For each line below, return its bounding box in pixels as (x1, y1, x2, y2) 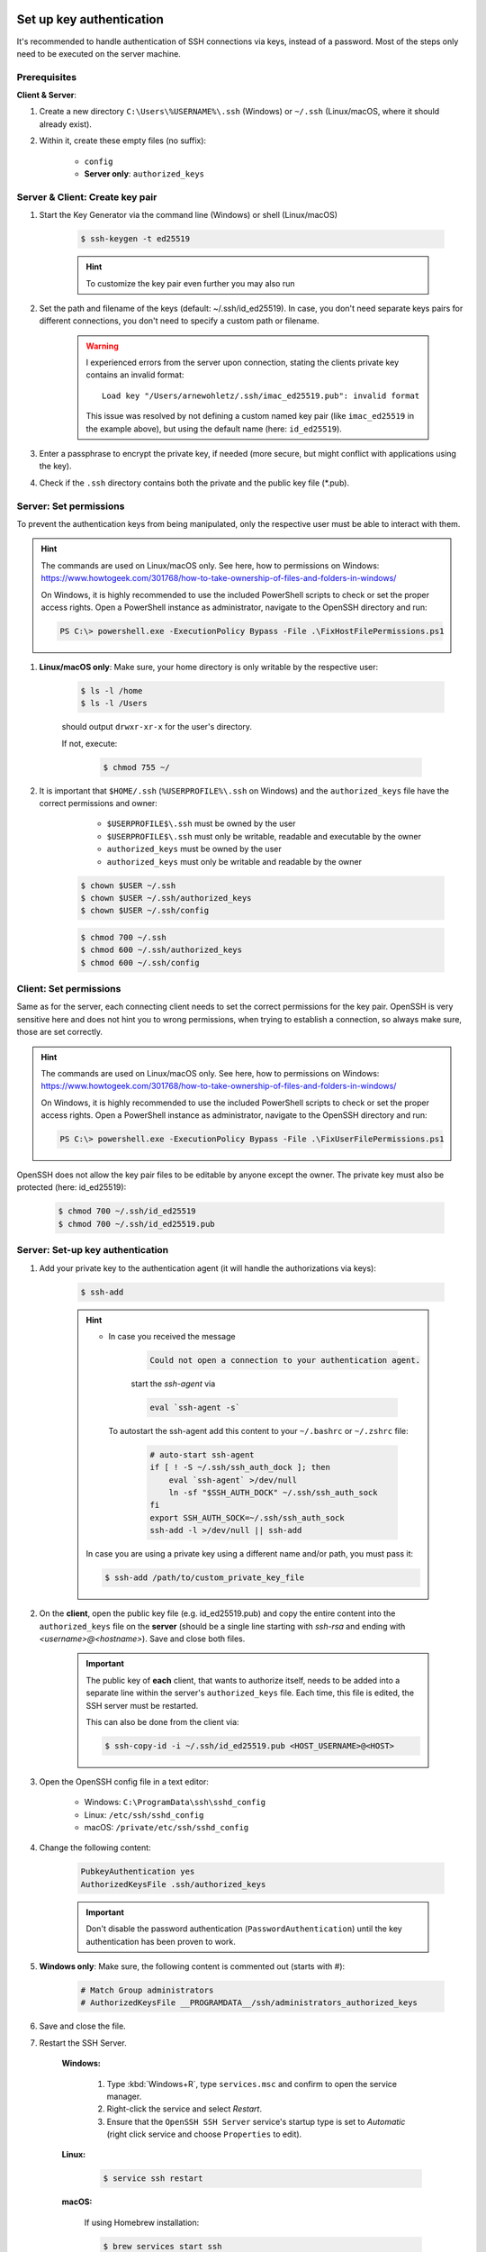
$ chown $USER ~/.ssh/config (80, 905, 210, 916)
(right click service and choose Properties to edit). (106, 2129, 302, 2139)
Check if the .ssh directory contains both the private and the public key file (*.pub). (39, 477, 350, 488)
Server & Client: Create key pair (16, 190, 157, 203)
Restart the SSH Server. (39, 2037, 127, 2048)
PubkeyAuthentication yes (80, 1866, 195, 1877)
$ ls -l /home (80, 686, 143, 695)
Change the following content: (39, 1842, 152, 1853)
